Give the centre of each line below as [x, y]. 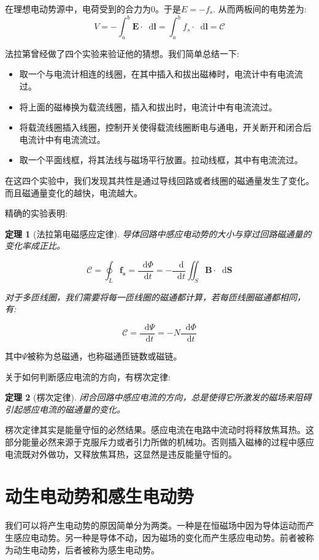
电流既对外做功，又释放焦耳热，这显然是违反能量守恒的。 [121, 454]
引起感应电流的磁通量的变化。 [65, 409]
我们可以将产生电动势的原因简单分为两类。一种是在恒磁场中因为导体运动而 [155, 525]
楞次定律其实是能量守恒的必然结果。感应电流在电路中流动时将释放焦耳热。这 [159, 430]
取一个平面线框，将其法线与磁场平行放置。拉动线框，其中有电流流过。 [161, 160]
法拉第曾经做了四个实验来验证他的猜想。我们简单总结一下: [122, 53]
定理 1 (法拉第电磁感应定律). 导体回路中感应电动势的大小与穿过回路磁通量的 [158, 233]
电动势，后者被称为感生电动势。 [95, 549]
